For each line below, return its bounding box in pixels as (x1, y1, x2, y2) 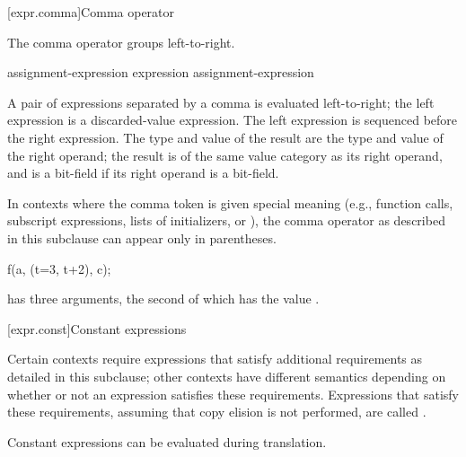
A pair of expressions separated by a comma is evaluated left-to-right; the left (7, 92, 435, 111)
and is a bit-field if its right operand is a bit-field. (7, 163, 279, 182)
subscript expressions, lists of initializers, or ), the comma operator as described (7, 211, 445, 230)
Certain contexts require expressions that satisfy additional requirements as (7, 349, 423, 368)
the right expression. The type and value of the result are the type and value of (7, 127, 444, 146)
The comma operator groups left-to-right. (7, 32, 235, 51)
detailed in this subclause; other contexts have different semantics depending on (7, 366, 446, 385)
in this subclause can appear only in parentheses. (7, 228, 277, 247)
